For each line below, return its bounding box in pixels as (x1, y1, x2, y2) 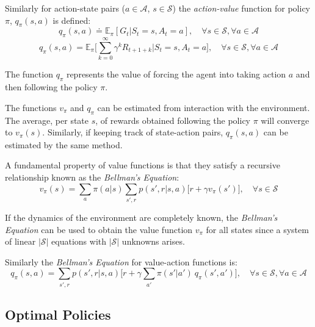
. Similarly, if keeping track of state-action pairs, (42, 126, 223, 138)
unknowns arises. (121, 235, 185, 248)
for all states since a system (206, 223, 309, 235)
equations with (51, 235, 107, 248)
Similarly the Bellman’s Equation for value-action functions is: (5, 255, 237, 268)
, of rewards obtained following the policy (95, 113, 251, 126)
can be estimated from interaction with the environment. (97, 101, 310, 113)
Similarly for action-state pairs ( (5, 2, 126, 14)
